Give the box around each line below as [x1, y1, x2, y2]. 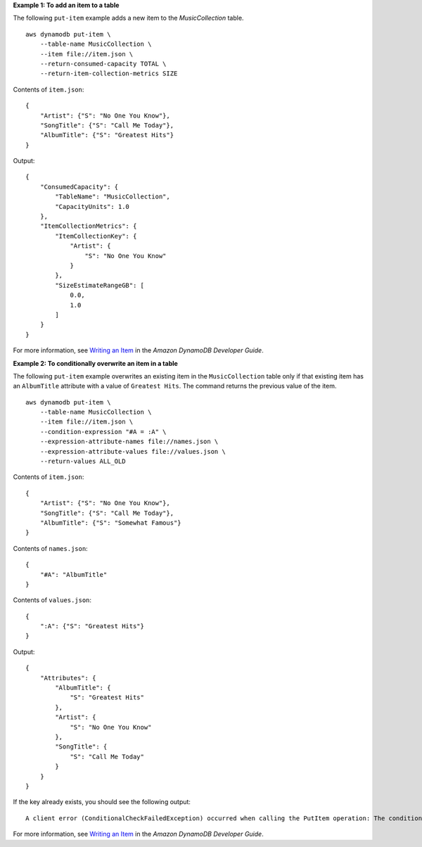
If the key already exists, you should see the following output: [13, 798, 191, 806]
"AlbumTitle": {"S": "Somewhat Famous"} [39, 518, 182, 527]
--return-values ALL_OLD [39, 457, 126, 466]
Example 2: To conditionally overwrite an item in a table [13, 359, 179, 367]
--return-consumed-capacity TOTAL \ [39, 60, 167, 68]
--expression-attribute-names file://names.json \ [39, 438, 219, 446]
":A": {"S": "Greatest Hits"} [39, 623, 144, 630]
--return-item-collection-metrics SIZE [39, 70, 178, 77]
